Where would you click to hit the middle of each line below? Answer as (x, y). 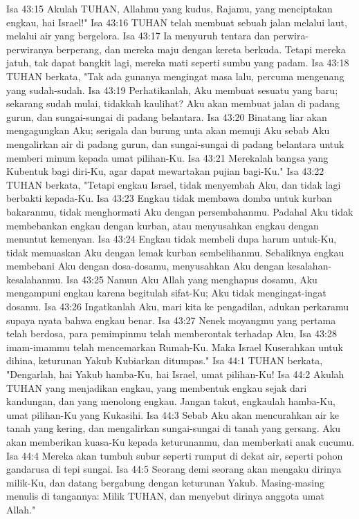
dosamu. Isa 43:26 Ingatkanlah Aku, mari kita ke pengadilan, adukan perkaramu (177, 306)
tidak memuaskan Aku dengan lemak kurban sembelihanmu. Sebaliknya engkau (175, 252)
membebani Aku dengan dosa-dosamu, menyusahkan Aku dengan (145, 266)
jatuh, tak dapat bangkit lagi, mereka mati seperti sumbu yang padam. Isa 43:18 (178, 63)
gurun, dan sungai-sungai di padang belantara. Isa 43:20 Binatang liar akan (167, 116)
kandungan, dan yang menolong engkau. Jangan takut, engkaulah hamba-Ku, (171, 401)
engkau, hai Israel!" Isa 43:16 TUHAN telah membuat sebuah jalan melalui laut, (177, 22)
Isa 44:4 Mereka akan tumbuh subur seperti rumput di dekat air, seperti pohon (175, 455)
